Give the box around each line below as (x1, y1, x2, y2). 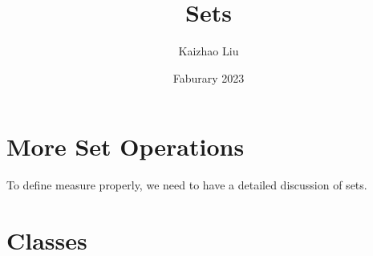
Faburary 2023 (172, 69, 245, 86)
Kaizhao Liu (178, 43, 239, 59)
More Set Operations (6, 130, 245, 163)
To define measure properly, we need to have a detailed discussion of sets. (6, 177, 367, 193)
